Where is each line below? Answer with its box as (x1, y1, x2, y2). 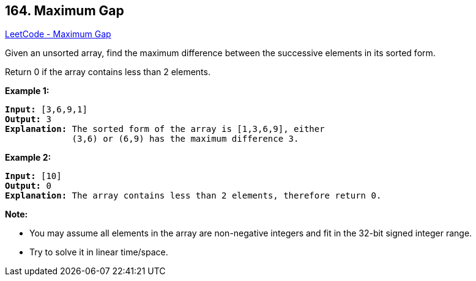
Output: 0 (5, 181, 51, 191)
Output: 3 (5, 114, 51, 125)
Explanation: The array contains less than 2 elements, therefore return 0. (5, 191, 382, 201)
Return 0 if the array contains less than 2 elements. (5, 67, 210, 78)
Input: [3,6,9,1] (5, 104, 87, 115)
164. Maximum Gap (5, 3, 124, 18)
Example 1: (5, 86, 50, 97)
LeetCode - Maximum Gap (5, 29, 111, 40)
